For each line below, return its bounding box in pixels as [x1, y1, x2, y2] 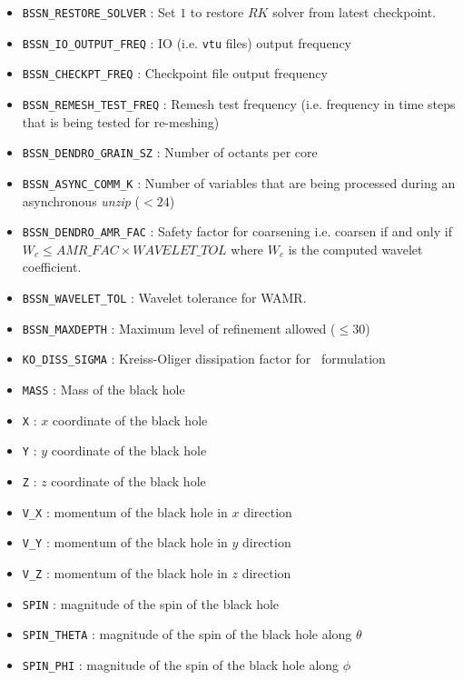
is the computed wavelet [288, 239, 423, 258]
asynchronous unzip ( [22, 191, 141, 210]
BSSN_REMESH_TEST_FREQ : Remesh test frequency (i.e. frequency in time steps [22, 94, 456, 113]
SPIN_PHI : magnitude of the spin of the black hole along [22, 655, 340, 674]
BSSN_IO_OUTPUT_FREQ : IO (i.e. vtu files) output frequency [22, 33, 351, 52]
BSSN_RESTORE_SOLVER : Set [22, 3, 176, 21]
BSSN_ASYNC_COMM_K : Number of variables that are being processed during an [22, 173, 456, 192]
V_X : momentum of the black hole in [22, 502, 228, 521]
